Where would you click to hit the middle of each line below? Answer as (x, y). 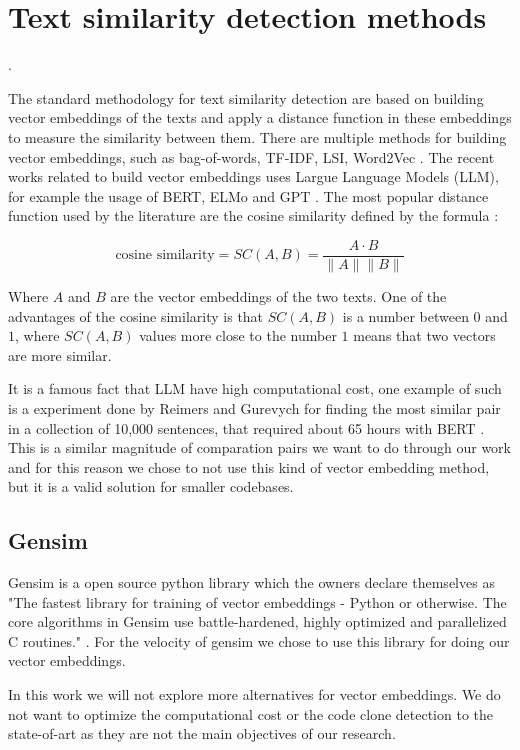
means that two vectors (424, 335)
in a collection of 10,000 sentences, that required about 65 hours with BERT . (246, 427)
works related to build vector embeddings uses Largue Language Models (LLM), (253, 176)
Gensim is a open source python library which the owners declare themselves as (251, 582)
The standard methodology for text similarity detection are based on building (246, 97)
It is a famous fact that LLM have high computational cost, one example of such (255, 388)
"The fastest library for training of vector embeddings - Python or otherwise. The (257, 601)
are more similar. (60, 354)
